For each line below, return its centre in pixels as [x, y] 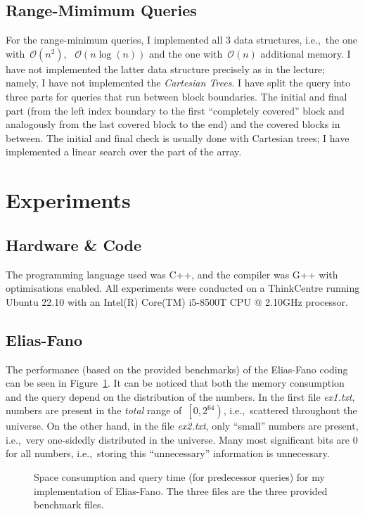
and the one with [186, 53]
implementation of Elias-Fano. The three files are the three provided [181, 490]
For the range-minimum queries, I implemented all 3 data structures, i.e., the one [181, 40]
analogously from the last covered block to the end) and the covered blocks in [173, 124]
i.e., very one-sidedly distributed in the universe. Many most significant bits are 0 [182, 439]
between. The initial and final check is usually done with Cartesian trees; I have [178, 137]
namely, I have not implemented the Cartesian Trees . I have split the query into [178, 83]
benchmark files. [69, 505]
